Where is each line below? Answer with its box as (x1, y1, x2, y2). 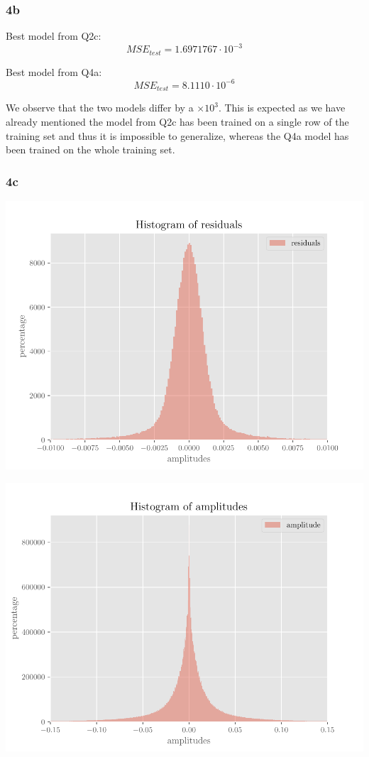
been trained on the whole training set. (6, 142, 175, 157)
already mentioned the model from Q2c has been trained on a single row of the (6, 114, 349, 129)
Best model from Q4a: (6, 64, 102, 79)
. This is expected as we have (218, 100, 346, 115)
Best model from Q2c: (6, 28, 101, 43)
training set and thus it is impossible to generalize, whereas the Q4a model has (6, 128, 349, 143)
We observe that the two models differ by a (6, 100, 194, 115)
